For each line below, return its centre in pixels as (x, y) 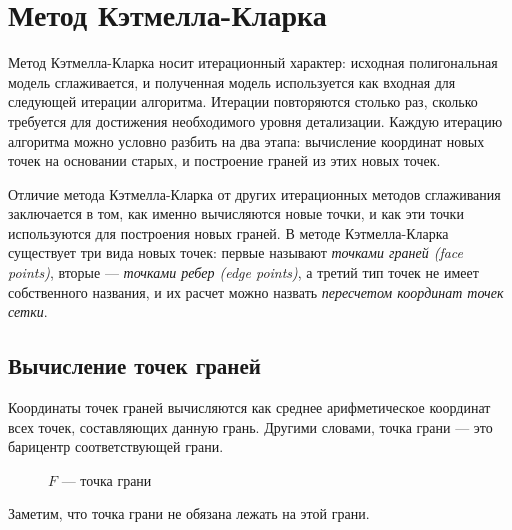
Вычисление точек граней (134, 365)
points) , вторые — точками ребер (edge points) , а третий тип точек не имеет (243, 272)
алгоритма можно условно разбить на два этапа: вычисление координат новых (246, 140)
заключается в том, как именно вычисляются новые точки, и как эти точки (236, 213)
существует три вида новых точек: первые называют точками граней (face (236, 252)
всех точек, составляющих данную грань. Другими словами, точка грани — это (250, 426)
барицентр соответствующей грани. (116, 446)
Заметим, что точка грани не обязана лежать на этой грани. (189, 513)
